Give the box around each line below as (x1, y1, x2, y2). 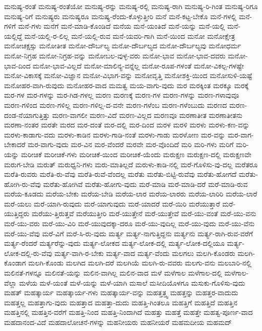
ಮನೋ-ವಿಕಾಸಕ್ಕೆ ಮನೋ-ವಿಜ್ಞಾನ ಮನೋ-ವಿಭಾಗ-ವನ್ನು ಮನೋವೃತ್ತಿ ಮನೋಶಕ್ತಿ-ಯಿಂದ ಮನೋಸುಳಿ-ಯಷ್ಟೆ (4, 70, 252, 81)
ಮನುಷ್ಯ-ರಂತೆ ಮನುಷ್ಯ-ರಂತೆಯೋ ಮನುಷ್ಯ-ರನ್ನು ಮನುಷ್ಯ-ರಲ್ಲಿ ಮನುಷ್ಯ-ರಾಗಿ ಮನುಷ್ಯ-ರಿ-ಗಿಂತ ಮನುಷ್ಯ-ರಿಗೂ (4, 1, 258, 11)
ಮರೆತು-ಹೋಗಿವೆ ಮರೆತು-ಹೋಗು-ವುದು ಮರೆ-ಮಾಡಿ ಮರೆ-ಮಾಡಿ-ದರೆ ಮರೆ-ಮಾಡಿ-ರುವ (43, 178, 248, 189)
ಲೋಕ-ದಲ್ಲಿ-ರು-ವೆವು (4, 247, 52, 258)
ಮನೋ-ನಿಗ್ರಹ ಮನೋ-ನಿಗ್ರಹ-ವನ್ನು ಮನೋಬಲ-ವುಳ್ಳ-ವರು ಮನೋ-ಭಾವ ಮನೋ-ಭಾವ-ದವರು (4, 50, 226, 60)
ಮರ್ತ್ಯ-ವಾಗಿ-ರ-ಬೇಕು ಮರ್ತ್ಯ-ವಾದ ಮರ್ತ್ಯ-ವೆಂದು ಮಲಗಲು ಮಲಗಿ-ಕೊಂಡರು (54, 247, 235, 258)
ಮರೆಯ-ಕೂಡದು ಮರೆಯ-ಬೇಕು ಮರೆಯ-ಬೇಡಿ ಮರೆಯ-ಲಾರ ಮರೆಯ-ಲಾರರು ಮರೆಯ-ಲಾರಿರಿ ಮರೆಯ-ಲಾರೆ (4, 188, 257, 199)
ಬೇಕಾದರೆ (4, 139, 26, 150)
